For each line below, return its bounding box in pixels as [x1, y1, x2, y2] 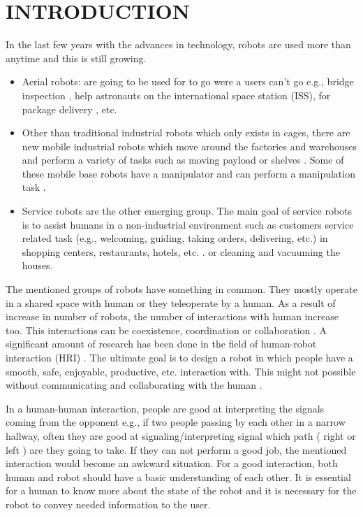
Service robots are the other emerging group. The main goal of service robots [22, 203, 353, 218]
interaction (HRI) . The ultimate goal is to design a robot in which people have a [6, 350, 353, 364]
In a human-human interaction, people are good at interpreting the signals [6, 401, 325, 415]
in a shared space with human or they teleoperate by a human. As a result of [6, 295, 336, 310]
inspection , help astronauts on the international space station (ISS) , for [22, 87, 331, 102]
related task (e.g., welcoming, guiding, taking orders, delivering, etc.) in [22, 231, 328, 245]
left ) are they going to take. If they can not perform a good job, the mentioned [6, 442, 347, 457]
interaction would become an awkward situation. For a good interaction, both [6, 456, 338, 471]
